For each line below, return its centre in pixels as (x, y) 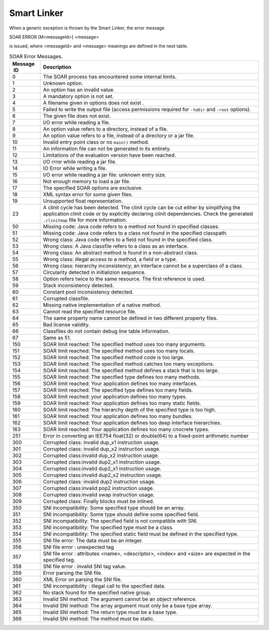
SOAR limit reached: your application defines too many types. (115, 397)
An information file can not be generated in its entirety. (107, 149)
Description (57, 67)
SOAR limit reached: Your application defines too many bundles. (118, 416)
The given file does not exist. (77, 116)
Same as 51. (57, 338)
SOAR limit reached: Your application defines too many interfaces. (120, 384)
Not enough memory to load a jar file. (87, 181)
